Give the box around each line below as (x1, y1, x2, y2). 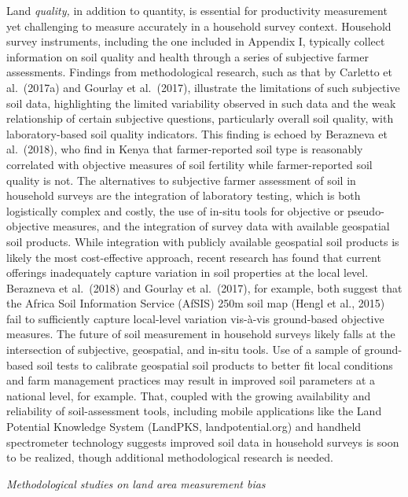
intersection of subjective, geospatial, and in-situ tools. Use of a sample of (6, 341, 361, 358)
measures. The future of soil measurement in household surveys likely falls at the (6, 326, 395, 342)
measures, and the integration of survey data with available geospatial (53, 218, 390, 234)
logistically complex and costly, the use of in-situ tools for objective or (6, 202, 344, 219)
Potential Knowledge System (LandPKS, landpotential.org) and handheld (6, 418, 362, 435)
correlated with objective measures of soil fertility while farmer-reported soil (6, 156, 373, 172)
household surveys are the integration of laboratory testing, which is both (6, 187, 361, 204)
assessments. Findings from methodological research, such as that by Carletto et (6, 64, 392, 80)
